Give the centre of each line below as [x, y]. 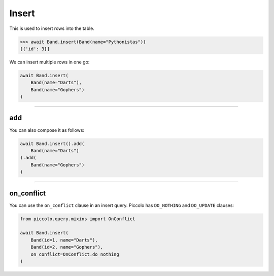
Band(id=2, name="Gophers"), [67, 247]
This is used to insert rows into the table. [52, 28]
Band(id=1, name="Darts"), [64, 240]
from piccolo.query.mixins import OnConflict [78, 219]
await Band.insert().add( [52, 144]
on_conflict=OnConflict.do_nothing [75, 254]
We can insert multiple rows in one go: [49, 62]
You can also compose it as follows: [47, 130]
